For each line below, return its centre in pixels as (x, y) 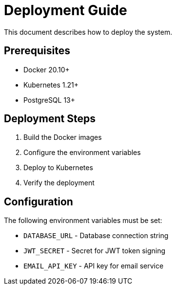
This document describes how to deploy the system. (88, 32)
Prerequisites (37, 51)
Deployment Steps (50, 119)
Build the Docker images (63, 137)
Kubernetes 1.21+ (51, 85)
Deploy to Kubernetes (58, 168)
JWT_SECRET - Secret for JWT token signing (95, 251)
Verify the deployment (59, 183)
